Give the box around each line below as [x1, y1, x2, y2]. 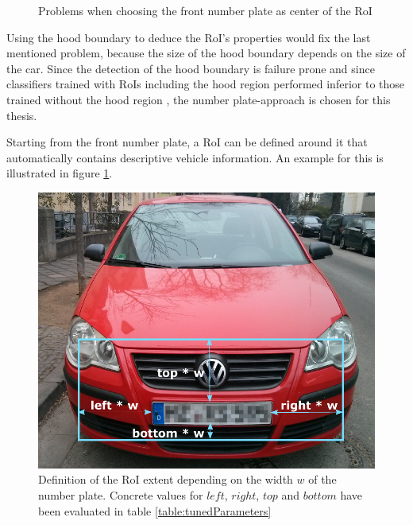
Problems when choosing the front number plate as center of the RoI [38, 2, 372, 18]
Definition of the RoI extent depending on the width [38, 471, 293, 488]
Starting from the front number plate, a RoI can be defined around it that [6, 134, 368, 150]
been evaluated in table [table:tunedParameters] [38, 502, 272, 519]
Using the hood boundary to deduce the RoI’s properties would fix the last [6, 29, 371, 45]
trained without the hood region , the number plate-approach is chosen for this [6, 91, 391, 107]
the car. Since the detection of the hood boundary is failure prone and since [6, 60, 375, 76]
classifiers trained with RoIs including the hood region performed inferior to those [6, 76, 405, 92]
